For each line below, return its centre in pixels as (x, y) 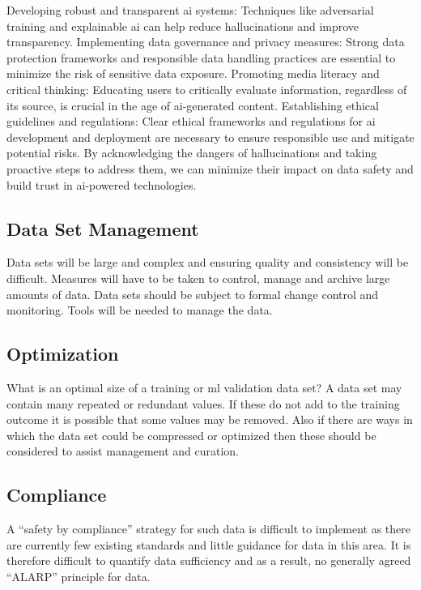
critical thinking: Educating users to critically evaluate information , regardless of (207, 89)
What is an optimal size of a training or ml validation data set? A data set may (204, 387)
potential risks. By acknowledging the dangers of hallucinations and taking (192, 153)
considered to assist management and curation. (123, 451)
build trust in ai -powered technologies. (102, 184)
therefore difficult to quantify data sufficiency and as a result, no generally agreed (209, 560)
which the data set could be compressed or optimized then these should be (191, 435)
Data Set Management (103, 228)
